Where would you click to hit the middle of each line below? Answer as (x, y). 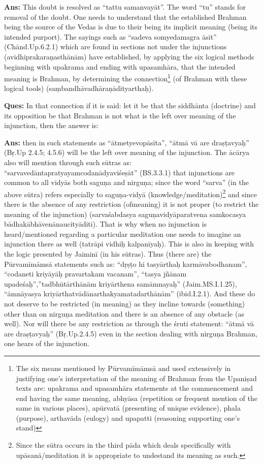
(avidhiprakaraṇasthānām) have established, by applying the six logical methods (129, 56)
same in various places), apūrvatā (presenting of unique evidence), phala (128, 408)
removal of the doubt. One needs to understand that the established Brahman (125, 17)
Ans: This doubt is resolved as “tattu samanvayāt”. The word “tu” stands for (125, 7)
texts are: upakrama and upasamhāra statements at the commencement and (135, 388)
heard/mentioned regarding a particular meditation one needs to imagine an (123, 234)
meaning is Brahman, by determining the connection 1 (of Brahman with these (126, 78)
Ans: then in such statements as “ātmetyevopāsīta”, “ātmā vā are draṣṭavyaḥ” (127, 142)
